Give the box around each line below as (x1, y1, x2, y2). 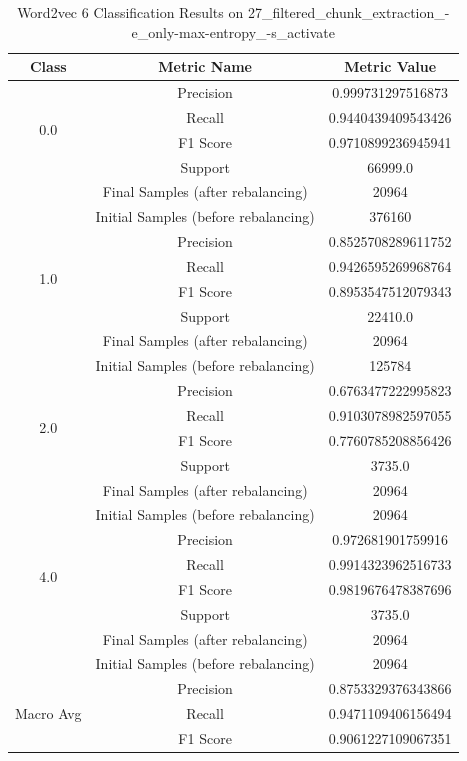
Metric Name (158, 56, 252, 77)
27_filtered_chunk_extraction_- (247, 2, 450, 22)
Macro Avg (15, 703, 82, 724)
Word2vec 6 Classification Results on (17, 2, 244, 22)
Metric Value (344, 56, 437, 77)
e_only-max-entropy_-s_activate (131, 21, 336, 42)
